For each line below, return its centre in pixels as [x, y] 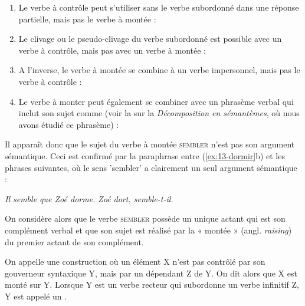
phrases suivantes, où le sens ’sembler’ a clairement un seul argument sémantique [151, 167]
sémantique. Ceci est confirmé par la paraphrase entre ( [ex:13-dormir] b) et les [145, 155]
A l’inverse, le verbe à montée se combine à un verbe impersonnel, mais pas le [159, 70]
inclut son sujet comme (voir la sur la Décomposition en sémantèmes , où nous [159, 113]
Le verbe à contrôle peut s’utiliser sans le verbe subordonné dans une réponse [159, 7]
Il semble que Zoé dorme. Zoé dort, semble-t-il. [89, 198]
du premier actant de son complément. [74, 241]
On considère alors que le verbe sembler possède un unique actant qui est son [145, 218]
